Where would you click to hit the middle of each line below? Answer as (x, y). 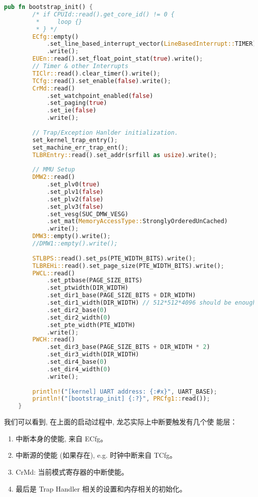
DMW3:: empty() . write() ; (71, 236)
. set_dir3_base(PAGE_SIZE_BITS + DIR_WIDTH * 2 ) (128, 347)
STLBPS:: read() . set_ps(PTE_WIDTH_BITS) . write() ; (114, 258)
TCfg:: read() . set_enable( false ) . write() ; (102, 81)
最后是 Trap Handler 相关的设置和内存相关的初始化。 (101, 488)
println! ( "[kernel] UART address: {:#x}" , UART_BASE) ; (125, 391)
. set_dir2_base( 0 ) (77, 310)
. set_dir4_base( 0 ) (77, 362)
